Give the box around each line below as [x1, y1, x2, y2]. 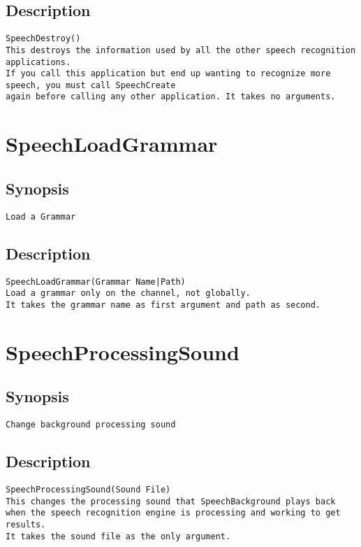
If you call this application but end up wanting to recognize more [6, 69, 331, 79]
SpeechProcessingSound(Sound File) [6, 484, 171, 495]
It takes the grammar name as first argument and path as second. [6, 299, 321, 310]
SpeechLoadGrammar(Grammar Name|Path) [6, 276, 186, 287]
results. [6, 519, 46, 530]
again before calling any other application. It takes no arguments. [6, 92, 336, 102]
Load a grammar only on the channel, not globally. [6, 288, 251, 299]
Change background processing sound [6, 420, 176, 430]
